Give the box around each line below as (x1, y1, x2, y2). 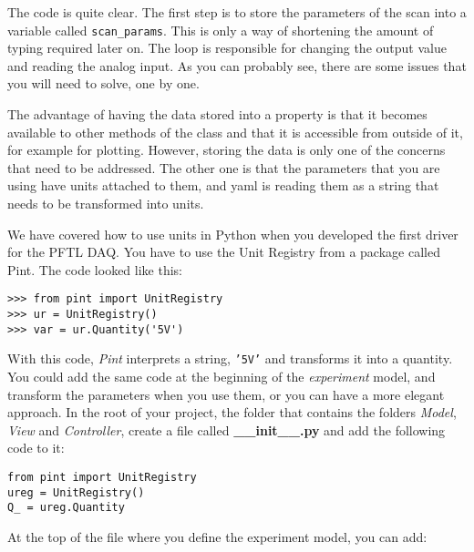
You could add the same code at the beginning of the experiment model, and (7, 367, 436, 385)
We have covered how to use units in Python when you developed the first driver (7, 224, 459, 243)
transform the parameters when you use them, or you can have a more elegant (7, 384, 445, 404)
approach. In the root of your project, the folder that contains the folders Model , (7, 403, 457, 422)
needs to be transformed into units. (7, 194, 204, 212)
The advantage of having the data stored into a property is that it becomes (7, 105, 428, 124)
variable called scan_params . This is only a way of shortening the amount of (7, 20, 434, 39)
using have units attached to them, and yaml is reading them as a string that (7, 176, 439, 195)
